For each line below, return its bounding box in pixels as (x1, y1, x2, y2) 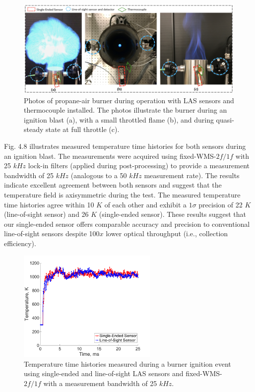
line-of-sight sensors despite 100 (4, 228, 100, 239)
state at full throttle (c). (46, 124, 120, 134)
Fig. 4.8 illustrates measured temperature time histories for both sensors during (4, 141, 246, 151)
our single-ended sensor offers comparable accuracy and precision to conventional (4, 218, 250, 229)
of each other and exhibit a (104, 199, 187, 209)
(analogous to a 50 (70, 170, 127, 180)
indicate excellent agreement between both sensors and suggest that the (4, 180, 222, 190)
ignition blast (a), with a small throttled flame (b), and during (24, 114, 214, 125)
